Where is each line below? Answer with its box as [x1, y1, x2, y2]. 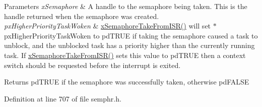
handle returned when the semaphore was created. [4, 10, 159, 21]
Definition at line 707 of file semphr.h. [4, 93, 121, 103]
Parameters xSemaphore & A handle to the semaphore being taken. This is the [4, 1, 247, 11]
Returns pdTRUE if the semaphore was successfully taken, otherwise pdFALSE [4, 76, 249, 87]
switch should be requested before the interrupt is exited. [4, 59, 181, 70]
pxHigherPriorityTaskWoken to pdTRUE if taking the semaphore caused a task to [4, 30, 258, 40]
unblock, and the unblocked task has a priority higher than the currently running [4, 40, 255, 50]
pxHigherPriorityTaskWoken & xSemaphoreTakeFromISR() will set [4, 20, 211, 31]
